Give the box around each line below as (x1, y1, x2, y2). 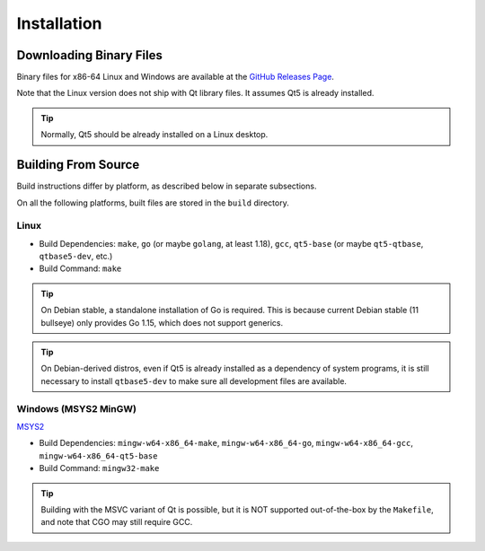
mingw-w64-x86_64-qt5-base (39, 450, 158, 461)
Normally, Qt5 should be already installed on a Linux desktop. (40, 129, 269, 140)
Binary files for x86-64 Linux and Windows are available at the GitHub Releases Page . (16, 72, 334, 83)
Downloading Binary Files (16, 48, 163, 63)
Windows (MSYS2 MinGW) (16, 402, 137, 415)
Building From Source (16, 157, 140, 172)
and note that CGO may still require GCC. (40, 517, 193, 528)
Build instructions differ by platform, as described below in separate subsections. (16, 180, 317, 192)
